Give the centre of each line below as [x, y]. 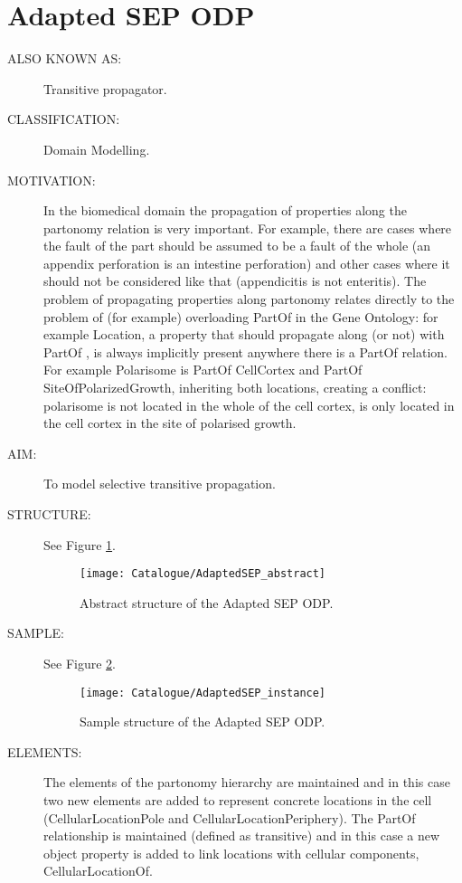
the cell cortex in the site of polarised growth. [170, 423]
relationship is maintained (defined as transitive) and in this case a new [242, 836]
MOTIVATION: [52, 180]
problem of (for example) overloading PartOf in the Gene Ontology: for [241, 316]
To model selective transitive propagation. [160, 484]
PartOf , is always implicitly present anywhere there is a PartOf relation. [245, 351]
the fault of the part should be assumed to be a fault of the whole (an [237, 246]
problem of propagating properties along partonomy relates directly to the [249, 299]
